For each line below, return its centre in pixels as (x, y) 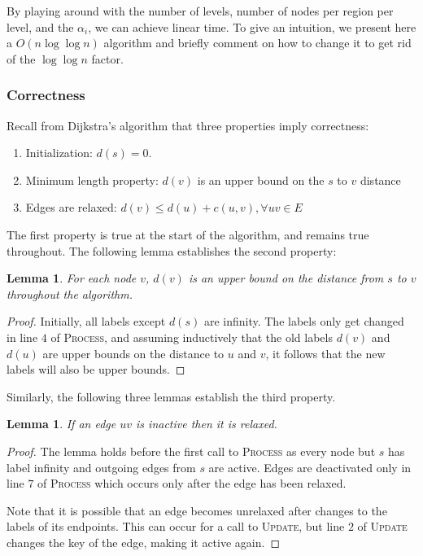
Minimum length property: (92, 179)
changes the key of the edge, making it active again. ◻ (143, 542)
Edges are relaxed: (71, 207)
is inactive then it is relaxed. (207, 424)
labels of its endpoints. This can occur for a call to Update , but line (176, 526)
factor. (107, 58)
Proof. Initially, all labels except (86, 321)
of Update (382, 526)
